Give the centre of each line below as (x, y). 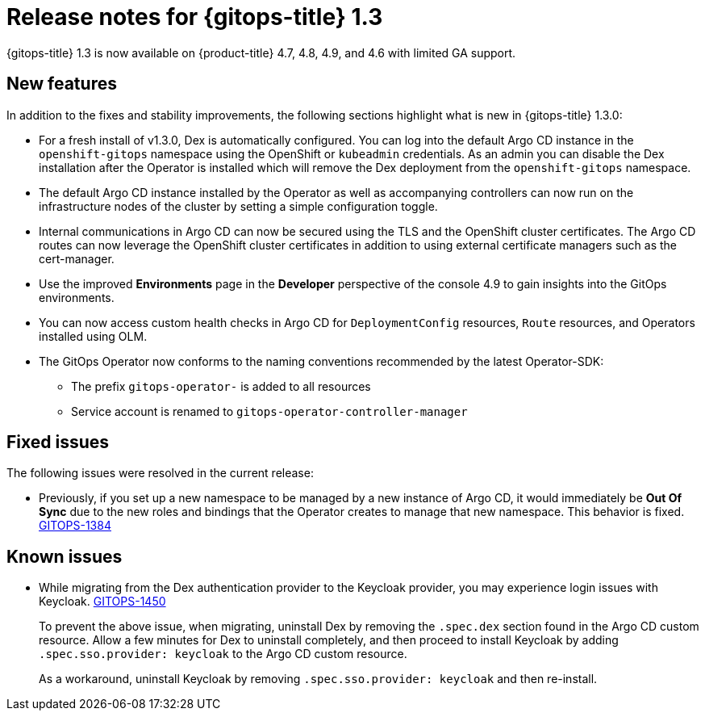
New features (62, 84)
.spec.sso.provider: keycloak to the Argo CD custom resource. (223, 654)
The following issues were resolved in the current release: (160, 473)
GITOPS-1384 (75, 526)
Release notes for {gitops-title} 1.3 (195, 17)
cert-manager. (77, 258)
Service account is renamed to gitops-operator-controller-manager (269, 411)
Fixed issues (58, 442)
